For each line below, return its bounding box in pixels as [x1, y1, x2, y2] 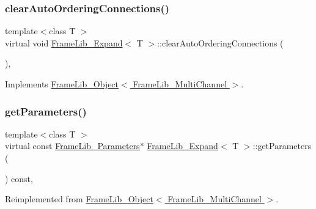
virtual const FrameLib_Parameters [5, 139, 140, 152]
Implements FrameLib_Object [5, 78, 119, 90]
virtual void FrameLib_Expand [5, 36, 123, 49]
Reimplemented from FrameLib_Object [5, 193, 153, 205]
